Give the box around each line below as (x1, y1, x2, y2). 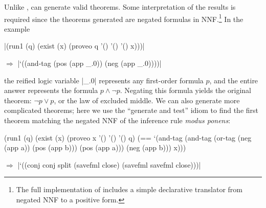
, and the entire (209, 75, 258, 85)
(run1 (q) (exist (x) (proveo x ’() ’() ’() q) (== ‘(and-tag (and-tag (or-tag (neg (4, 132, 252, 143)
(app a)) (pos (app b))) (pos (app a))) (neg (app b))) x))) (4, 142, 186, 153)
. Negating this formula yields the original (120, 85, 251, 96)
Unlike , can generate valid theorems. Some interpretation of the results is (4, 2, 236, 12)
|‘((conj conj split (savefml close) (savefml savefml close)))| (17, 159, 201, 170)
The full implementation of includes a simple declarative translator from (16, 184, 242, 195)
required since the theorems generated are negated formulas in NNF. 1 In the (4, 12, 243, 24)
